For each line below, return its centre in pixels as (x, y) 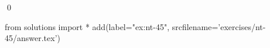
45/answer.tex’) (33, 38)
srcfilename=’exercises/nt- (219, 26)
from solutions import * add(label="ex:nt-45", (87, 26)
